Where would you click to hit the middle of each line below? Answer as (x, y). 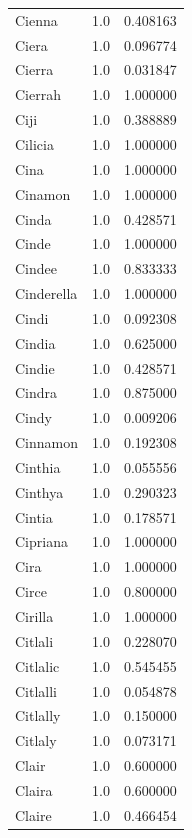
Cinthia (38, 466)
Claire (33, 814)
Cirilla (34, 616)
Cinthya (39, 491)
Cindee (36, 268)
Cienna (36, 19)
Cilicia (34, 143)
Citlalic (37, 665)
